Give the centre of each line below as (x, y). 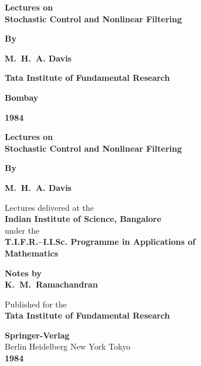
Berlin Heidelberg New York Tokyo (68, 346)
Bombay (22, 97)
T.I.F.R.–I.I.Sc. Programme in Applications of (100, 242)
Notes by (23, 273)
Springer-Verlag (37, 335)
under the (22, 230)
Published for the (36, 304)
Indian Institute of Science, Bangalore (83, 219)
